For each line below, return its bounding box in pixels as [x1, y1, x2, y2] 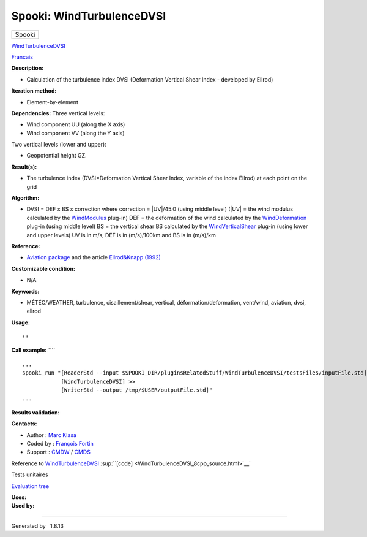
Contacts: [11, 420, 37, 427]
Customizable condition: [11, 265, 76, 272]
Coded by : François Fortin [26, 440, 94, 447]
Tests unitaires [11, 471, 48, 478]
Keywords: [11, 288, 40, 295]
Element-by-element [26, 98, 79, 105]
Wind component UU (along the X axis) [26, 121, 125, 128]
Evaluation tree [11, 482, 50, 490]
